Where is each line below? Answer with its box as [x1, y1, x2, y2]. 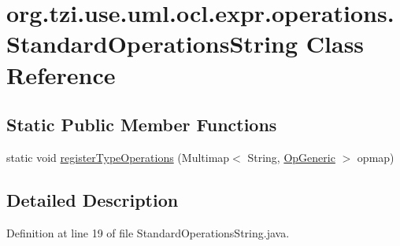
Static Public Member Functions [6, 112, 277, 137]
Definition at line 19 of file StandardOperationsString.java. [6, 224, 290, 240]
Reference [6, 58, 116, 90]
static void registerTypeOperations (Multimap [6, 149, 230, 165]
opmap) [357, 149, 394, 165]
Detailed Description [6, 187, 179, 211]
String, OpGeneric [247, 149, 335, 165]
